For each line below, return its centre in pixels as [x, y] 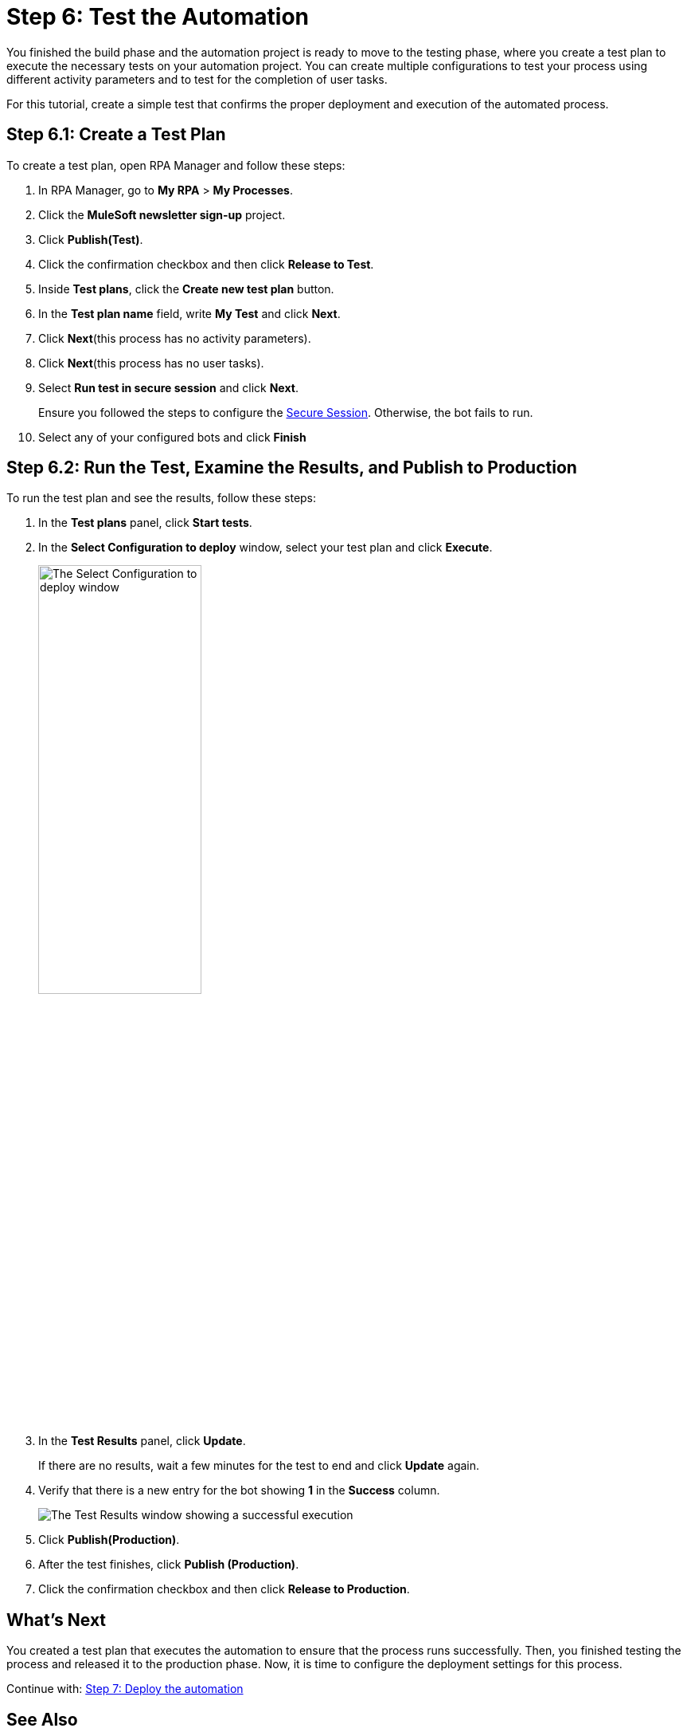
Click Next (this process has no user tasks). [151, 363]
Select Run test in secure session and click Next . [168, 387]
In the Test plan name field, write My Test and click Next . [189, 313]
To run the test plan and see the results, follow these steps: [162, 498]
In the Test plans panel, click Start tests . [145, 523]
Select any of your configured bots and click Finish [172, 437]
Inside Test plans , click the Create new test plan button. [186, 289]
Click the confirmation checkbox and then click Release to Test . [206, 264]
